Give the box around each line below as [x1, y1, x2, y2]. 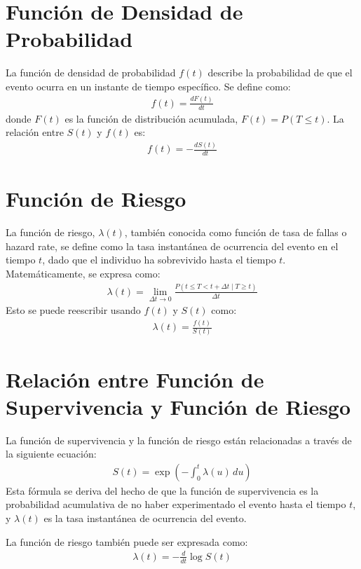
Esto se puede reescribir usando [6, 303, 141, 317]
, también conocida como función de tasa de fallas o [124, 225, 347, 240]
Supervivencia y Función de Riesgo [6, 392, 351, 420]
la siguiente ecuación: [6, 446, 97, 461]
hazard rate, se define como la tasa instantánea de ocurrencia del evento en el [6, 238, 339, 253]
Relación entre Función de [6, 364, 264, 393]
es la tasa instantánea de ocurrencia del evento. [43, 511, 247, 526]
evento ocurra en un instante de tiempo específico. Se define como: [6, 78, 291, 93]
